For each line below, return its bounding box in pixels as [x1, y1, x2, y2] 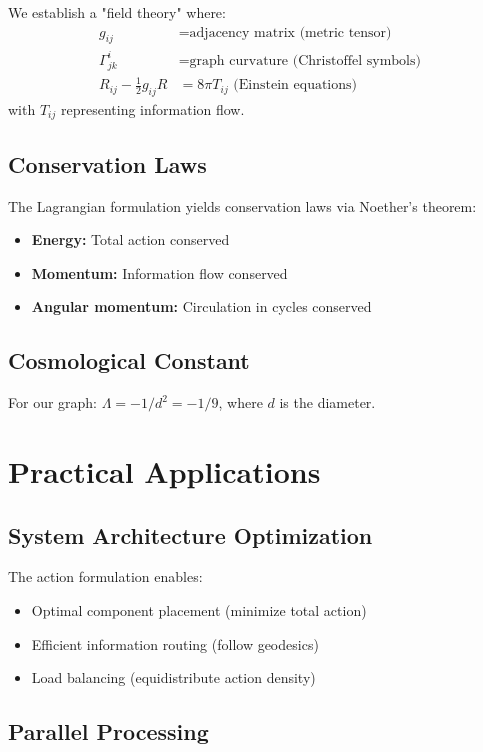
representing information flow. [60, 99, 245, 120]
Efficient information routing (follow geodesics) [31, 633, 319, 654]
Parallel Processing [8, 716, 209, 747]
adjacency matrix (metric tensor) [189, 25, 392, 40]
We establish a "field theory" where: [8, 2, 226, 22]
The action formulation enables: [8, 566, 203, 587]
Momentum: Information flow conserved [31, 262, 288, 283]
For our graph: [8, 392, 98, 413]
